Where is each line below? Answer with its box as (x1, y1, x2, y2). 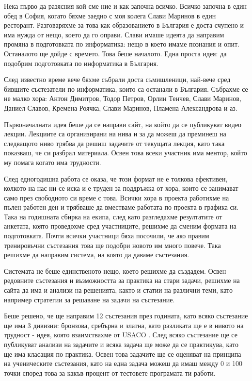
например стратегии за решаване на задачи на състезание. (4, 294, 175, 304)
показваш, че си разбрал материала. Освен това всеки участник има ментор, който (4, 148, 247, 158)
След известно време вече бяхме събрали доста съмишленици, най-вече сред (4, 74, 231, 84)
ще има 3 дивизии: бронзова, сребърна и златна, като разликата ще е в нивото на (4, 320, 244, 330)
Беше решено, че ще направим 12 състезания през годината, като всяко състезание (4, 311, 248, 321)
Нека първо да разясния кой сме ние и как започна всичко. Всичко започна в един (4, 1, 247, 11)
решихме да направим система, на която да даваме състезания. (4, 249, 189, 260)
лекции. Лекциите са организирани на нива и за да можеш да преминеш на (4, 129, 226, 139)
